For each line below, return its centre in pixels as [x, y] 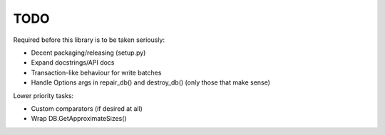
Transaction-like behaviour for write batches [96, 72]
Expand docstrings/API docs [73, 63]
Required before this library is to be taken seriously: [89, 40]
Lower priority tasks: [43, 95]
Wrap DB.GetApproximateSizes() [79, 119]
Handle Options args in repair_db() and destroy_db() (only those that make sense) [151, 82]
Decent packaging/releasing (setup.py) [88, 53]
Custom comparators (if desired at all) [87, 108]
